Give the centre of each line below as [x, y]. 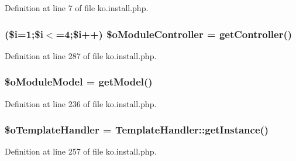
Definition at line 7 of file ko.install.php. [77, 8]
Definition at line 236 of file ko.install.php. [81, 103]
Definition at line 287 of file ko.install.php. [81, 55]
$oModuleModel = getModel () [79, 82]
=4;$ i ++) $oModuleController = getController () [174, 34]
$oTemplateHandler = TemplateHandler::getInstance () [137, 130]
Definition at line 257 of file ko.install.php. [81, 151]
